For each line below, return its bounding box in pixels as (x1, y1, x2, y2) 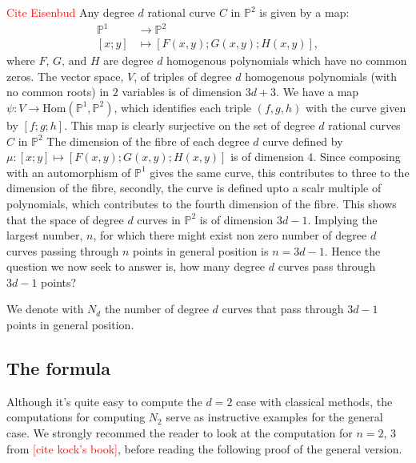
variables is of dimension (122, 83, 242, 100)
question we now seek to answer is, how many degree (6, 258, 266, 275)
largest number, (6, 227, 83, 244)
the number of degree (104, 300, 209, 317)
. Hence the (324, 242, 381, 259)
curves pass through (278, 258, 376, 275)
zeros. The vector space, (6, 67, 124, 84)
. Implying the (307, 211, 378, 227)
